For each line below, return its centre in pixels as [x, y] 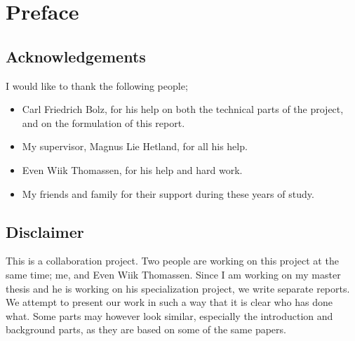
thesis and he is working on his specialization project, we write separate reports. [178, 288]
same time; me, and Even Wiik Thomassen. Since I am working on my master [173, 274]
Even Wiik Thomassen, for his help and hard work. [132, 169]
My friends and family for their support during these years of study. [168, 193]
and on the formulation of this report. [103, 122]
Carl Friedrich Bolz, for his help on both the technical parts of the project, [183, 109]
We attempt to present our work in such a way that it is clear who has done [169, 302]
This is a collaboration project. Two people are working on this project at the [172, 261]
